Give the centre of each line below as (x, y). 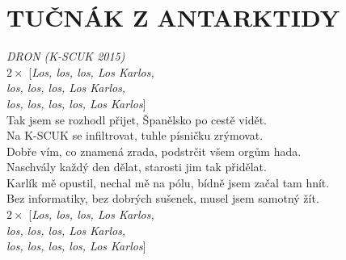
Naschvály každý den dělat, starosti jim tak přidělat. (137, 167)
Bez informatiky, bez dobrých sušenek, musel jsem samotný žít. (163, 198)
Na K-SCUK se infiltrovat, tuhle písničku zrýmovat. (135, 135)
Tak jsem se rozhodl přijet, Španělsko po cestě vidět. (137, 119)
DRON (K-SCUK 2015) (66, 56)
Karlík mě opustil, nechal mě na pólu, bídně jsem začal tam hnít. (168, 182)
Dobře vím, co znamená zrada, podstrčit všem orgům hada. (154, 151)
